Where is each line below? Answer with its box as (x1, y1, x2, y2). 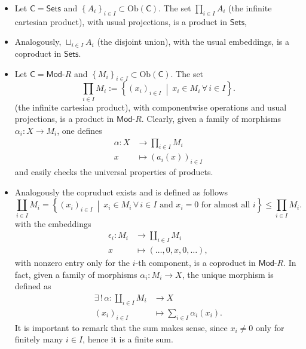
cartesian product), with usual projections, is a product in (14, 15, 227, 27)
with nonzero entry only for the (14, 256, 130, 269)
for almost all (201, 201, 250, 210)
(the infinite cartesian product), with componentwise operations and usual (14, 100, 287, 113)
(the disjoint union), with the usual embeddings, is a (97, 35, 289, 48)
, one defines (57, 124, 102, 136)
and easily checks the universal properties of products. (14, 166, 213, 178)
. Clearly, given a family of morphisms (141, 112, 281, 125)
